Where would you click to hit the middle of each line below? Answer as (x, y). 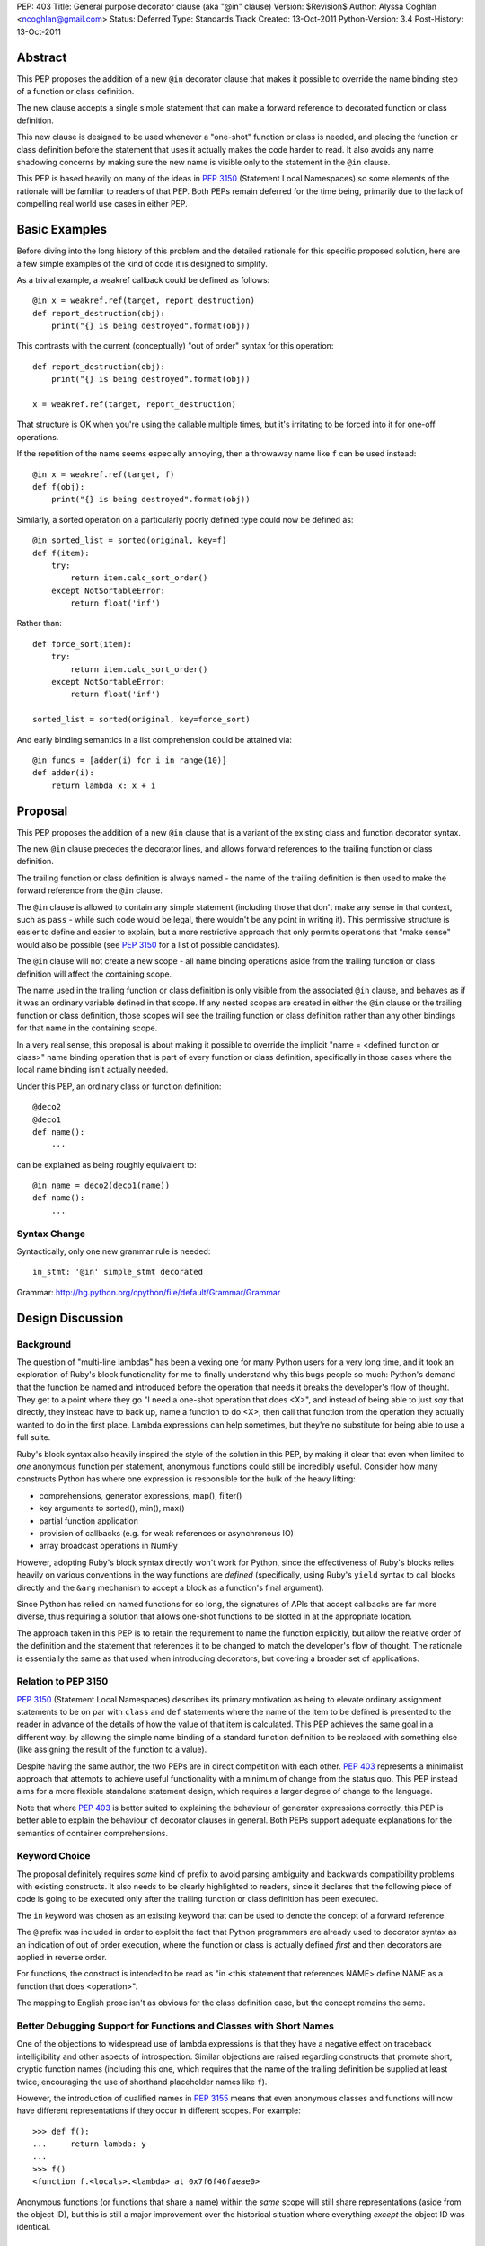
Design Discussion (70, 1318)
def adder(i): (63, 773)
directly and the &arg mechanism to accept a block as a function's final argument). (170, 1587)
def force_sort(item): (83, 644)
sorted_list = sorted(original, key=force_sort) (141, 720)
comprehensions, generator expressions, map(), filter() (141, 1495)
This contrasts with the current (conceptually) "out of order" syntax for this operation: (175, 346)
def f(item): (61, 553)
